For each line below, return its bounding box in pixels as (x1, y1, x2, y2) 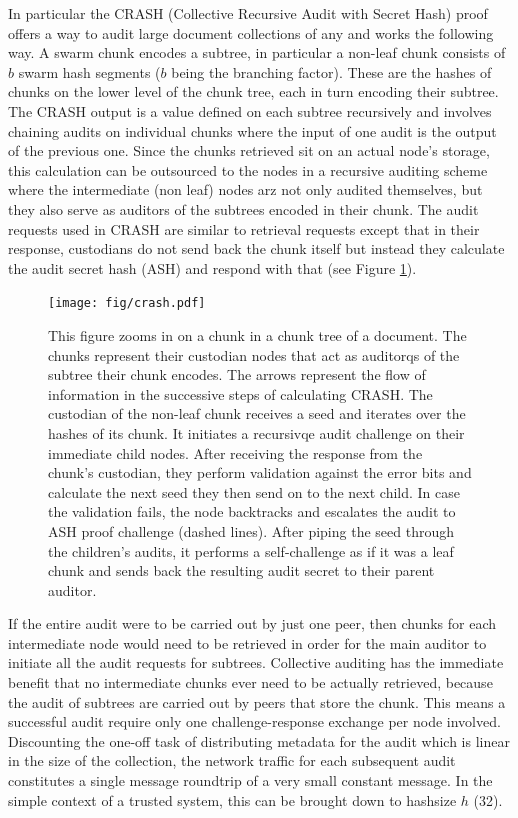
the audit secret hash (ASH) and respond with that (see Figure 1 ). (8, 257, 417, 278)
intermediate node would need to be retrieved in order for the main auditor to (8, 632, 487, 653)
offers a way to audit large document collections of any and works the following (8, 22, 494, 43)
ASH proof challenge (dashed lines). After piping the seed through (48, 520, 454, 541)
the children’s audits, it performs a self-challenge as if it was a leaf (48, 540, 454, 561)
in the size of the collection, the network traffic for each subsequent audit (8, 750, 456, 771)
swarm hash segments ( (18, 61, 161, 82)
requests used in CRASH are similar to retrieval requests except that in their (8, 218, 480, 239)
